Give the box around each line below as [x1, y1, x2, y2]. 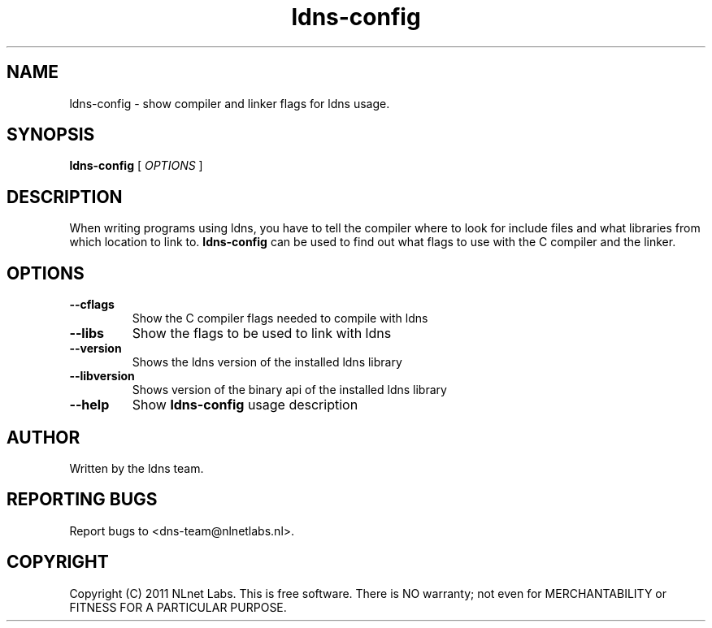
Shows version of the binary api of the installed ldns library [132, 383, 447, 397]
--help [69, 396, 110, 414]
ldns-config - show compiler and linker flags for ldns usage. [69, 96, 390, 110]
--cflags [69, 297, 115, 312]
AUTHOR [7, 427, 80, 448]
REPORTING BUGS [7, 489, 158, 510]
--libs [69, 325, 105, 342]
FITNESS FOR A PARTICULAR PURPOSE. [69, 600, 287, 614]
